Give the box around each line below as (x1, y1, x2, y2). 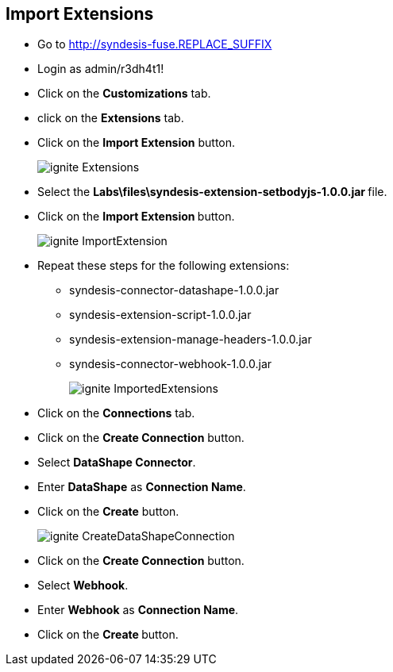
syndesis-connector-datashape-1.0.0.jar (69, 283, 279, 298)
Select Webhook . (37, 578, 129, 593)
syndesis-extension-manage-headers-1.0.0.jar (69, 332, 312, 347)
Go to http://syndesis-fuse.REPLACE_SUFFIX (37, 37, 272, 52)
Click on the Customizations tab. (37, 86, 211, 101)
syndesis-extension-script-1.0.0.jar (69, 308, 252, 322)
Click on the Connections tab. (37, 406, 195, 420)
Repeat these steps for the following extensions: (37, 259, 290, 273)
